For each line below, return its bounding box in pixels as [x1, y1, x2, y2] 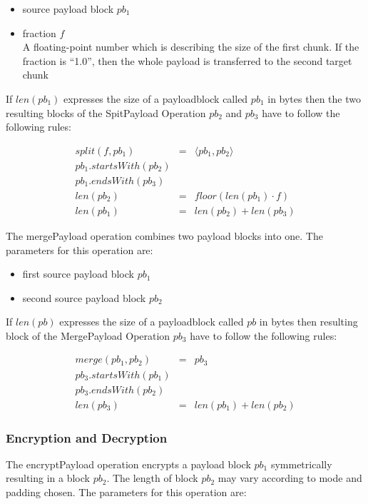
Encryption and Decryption [6, 428, 168, 446]
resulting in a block [6, 470, 90, 485]
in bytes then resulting [259, 314, 358, 329]
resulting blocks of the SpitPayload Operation [6, 105, 206, 120]
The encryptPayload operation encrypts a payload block [6, 456, 251, 471]
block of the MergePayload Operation [6, 328, 170, 343]
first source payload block [22, 266, 134, 281]
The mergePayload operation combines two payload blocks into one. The [6, 228, 323, 243]
